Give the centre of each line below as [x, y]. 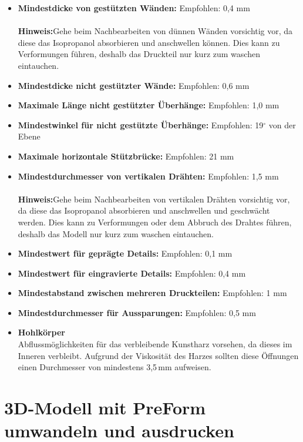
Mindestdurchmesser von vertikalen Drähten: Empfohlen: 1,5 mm [148, 176]
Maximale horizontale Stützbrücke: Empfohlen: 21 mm [126, 156]
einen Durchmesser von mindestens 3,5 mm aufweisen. [115, 367]
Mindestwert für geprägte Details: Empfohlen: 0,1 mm [125, 253]
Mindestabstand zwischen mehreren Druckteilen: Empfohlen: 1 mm [152, 293]
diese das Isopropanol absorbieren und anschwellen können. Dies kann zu [149, 42]
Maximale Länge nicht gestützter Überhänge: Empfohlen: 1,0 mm [149, 105]
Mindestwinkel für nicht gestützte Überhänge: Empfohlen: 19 [141, 124]
